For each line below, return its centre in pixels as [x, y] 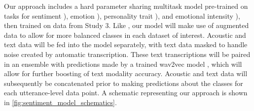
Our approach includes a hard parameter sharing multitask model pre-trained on [126, 6]
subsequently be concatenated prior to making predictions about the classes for [124, 83]
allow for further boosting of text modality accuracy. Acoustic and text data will [126, 73]
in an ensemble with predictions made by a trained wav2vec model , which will [123, 64]
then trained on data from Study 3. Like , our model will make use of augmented [127, 25]
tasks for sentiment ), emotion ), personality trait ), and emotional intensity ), [122, 15]
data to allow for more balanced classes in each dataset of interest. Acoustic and [125, 35]
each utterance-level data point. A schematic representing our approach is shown [126, 93]
